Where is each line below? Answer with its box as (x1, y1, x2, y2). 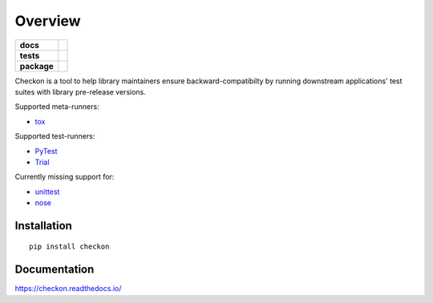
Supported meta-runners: (14, 102, 99, 111)
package (19, 60, 54, 71)
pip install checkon (29, 242, 110, 252)
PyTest (34, 146, 58, 156)
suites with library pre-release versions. (14, 87, 146, 96)
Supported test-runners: (14, 131, 95, 141)
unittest (34, 187, 60, 196)
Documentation (14, 263, 95, 277)
